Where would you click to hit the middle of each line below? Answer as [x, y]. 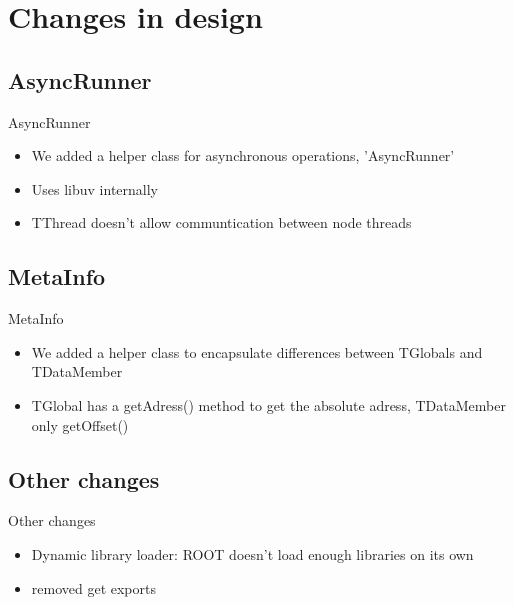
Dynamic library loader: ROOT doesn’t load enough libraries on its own [252, 553]
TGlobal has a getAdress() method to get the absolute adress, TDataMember [268, 404]
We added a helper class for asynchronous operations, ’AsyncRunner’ [243, 155]
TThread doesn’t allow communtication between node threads [221, 222]
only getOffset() [80, 424]
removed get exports [93, 587]
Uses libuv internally [95, 188]
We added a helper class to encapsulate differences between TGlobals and [257, 351]
